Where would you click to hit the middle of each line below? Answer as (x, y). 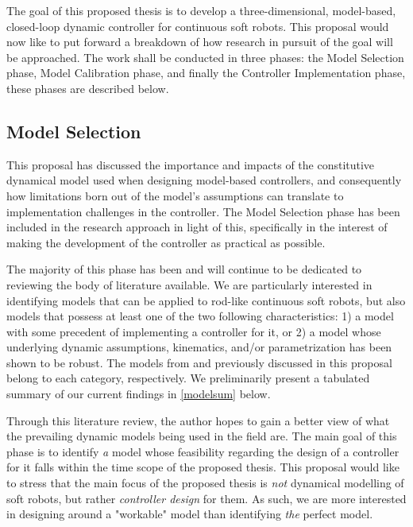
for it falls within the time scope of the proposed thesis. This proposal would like (203, 467)
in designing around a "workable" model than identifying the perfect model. (190, 514)
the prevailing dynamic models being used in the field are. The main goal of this (202, 436)
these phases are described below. (88, 88)
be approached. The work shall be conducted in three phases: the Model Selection (205, 57)
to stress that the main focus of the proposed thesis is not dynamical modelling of (205, 483)
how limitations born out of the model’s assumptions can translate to (175, 195)
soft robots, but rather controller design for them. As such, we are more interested (206, 498)
